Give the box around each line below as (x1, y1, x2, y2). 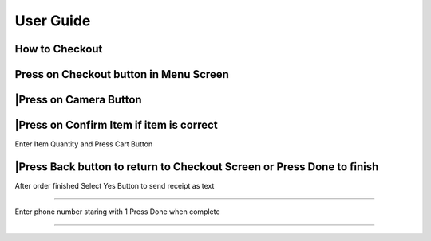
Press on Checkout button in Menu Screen (14, 68, 229, 81)
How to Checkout (14, 42, 103, 56)
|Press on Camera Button (14, 93, 143, 107)
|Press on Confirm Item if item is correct (14, 119, 219, 132)
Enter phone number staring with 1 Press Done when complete (14, 207, 220, 216)
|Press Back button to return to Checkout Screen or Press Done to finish (14, 160, 379, 173)
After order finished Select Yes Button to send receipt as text (14, 181, 215, 191)
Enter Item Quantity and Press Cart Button (14, 139, 153, 149)
